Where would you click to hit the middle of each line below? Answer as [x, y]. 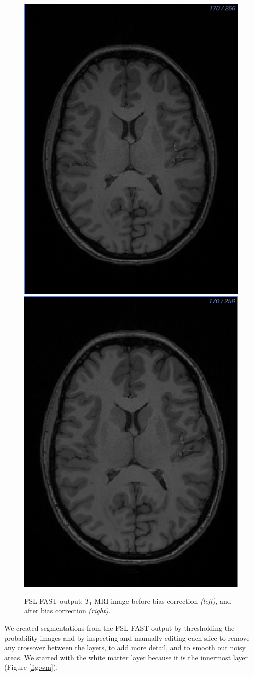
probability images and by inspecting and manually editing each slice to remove [127, 637]
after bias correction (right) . [68, 611]
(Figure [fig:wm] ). [31, 667]
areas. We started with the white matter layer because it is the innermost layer [126, 657]
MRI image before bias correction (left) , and [163, 601]
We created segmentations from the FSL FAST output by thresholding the [119, 628]
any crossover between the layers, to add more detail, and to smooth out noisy [125, 648]
